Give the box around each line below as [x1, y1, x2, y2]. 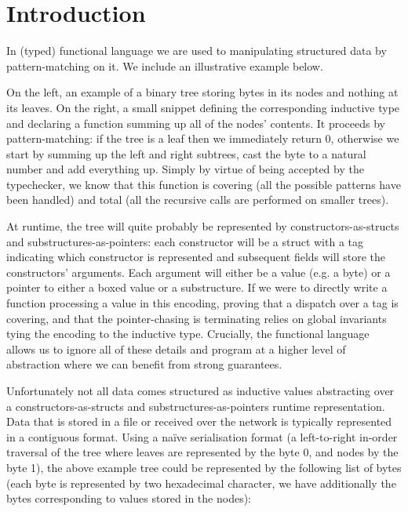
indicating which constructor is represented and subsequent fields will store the [6, 249, 385, 265]
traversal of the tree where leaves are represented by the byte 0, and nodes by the [6, 444, 399, 460]
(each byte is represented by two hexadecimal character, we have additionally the [6, 474, 396, 491]
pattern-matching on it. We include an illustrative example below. [6, 57, 323, 74]
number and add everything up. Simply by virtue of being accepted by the [6, 161, 364, 177]
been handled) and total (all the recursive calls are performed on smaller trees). [6, 191, 389, 208]
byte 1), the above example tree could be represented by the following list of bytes [6, 459, 402, 475]
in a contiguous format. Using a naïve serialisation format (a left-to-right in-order [6, 428, 398, 445]
